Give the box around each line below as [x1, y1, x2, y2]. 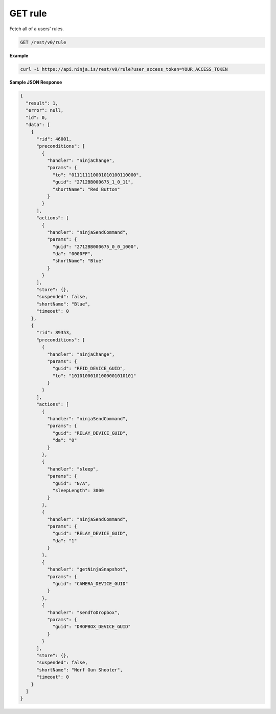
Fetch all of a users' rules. [9, 26, 64, 32]
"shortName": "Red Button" [52, 186, 120, 192]
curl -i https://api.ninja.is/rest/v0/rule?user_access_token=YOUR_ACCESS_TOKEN [20, 66, 228, 72]
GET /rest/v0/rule [20, 39, 66, 45]
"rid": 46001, [36, 136, 72, 142]
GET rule [9, 8, 47, 19]
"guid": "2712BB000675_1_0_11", [52, 179, 134, 185]
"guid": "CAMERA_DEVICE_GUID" [52, 581, 128, 587]
